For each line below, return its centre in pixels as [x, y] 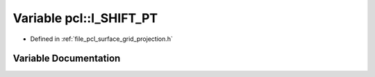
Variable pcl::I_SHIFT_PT [85, 18]
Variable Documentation [67, 59]
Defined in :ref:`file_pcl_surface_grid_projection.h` [102, 39]
